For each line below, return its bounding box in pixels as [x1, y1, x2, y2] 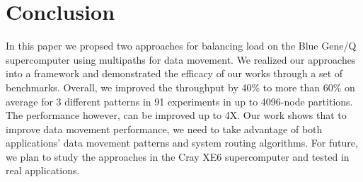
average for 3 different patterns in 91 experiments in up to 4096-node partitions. [6, 93, 353, 108]
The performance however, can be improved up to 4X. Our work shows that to [6, 108, 347, 123]
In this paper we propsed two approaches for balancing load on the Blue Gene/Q [6, 38, 357, 53]
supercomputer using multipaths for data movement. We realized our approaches [6, 52, 356, 67]
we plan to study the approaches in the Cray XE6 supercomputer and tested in [6, 149, 350, 164]
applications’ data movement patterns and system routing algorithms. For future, [6, 135, 358, 150]
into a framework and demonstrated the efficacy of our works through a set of [6, 66, 343, 81]
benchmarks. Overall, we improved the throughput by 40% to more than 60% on [6, 79, 355, 94]
